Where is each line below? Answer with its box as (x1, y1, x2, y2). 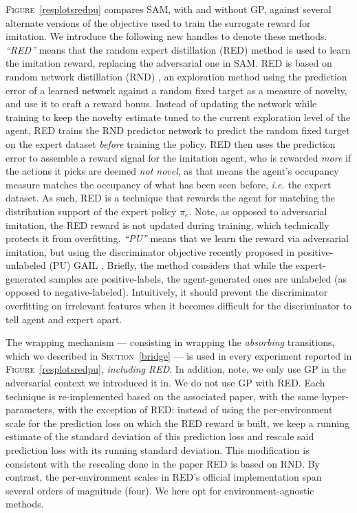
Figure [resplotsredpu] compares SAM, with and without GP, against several (6, 2, 332, 16)
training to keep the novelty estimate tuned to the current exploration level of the (6, 109, 351, 124)
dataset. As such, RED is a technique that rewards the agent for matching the (6, 190, 335, 205)
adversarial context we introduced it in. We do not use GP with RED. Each (6, 375, 325, 390)
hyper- (321, 389, 349, 403)
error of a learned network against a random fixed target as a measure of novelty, (6, 83, 347, 97)
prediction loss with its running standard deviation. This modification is (6, 443, 310, 457)
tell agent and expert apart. (6, 312, 122, 326)
